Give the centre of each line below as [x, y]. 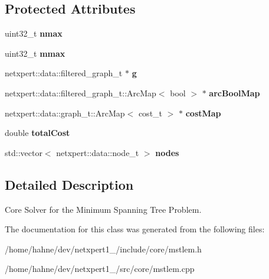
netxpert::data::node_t [98, 152]
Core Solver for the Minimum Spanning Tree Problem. [103, 209]
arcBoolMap [234, 93]
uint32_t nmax [34, 33]
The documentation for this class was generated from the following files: [135, 229]
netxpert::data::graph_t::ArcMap [65, 113]
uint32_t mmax [35, 53]
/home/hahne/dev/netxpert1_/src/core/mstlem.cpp [100, 269]
